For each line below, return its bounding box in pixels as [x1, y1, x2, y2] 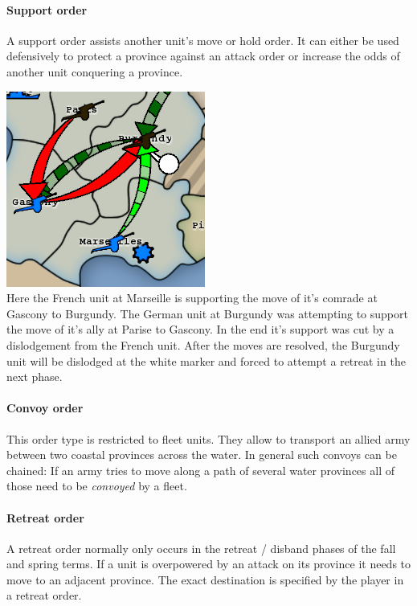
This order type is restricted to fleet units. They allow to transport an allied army [6, 430, 411, 447]
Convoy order [6, 399, 84, 416]
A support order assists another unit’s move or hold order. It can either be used [6, 31, 399, 48]
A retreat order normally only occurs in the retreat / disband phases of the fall [6, 539, 396, 556]
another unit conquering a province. [6, 63, 183, 80]
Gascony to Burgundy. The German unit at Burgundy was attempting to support [6, 305, 408, 321]
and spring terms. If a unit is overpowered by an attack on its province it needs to [6, 555, 411, 572]
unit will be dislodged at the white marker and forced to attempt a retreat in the [6, 352, 406, 369]
